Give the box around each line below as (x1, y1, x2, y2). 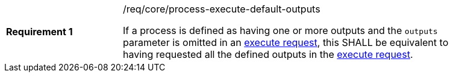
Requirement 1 (6, 26, 73, 38)
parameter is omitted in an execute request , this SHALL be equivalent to (123, 36, 449, 48)
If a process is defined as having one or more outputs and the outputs (123, 24, 438, 36)
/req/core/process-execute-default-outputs (123, 3, 320, 15)
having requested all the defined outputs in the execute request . (123, 48, 413, 60)
